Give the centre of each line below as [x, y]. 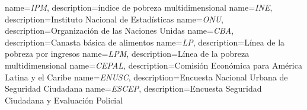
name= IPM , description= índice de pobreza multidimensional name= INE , [139, 7]
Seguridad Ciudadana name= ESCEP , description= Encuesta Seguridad [133, 88]
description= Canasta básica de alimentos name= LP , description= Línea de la [145, 42]
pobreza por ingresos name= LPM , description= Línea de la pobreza [127, 54]
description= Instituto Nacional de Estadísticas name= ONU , [114, 19]
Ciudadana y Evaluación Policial [64, 100]
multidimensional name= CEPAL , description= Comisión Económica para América [153, 65]
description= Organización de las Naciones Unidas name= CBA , [119, 30]
